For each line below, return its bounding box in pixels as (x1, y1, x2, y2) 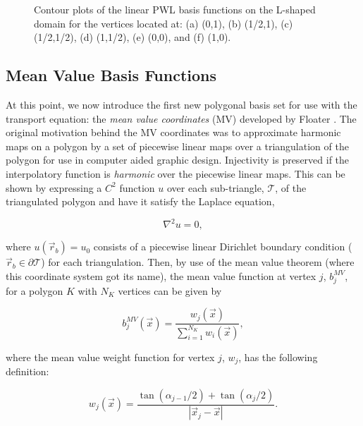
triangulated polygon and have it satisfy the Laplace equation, (6, 194, 275, 209)
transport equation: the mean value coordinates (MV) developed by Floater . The (6, 111, 357, 126)
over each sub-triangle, (166, 180, 264, 195)
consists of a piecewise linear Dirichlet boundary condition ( (93, 239, 352, 254)
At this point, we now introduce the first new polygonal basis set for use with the (6, 97, 357, 111)
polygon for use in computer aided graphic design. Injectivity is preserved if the (6, 152, 350, 167)
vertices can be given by (118, 283, 222, 298)
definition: (6, 363, 49, 378)
